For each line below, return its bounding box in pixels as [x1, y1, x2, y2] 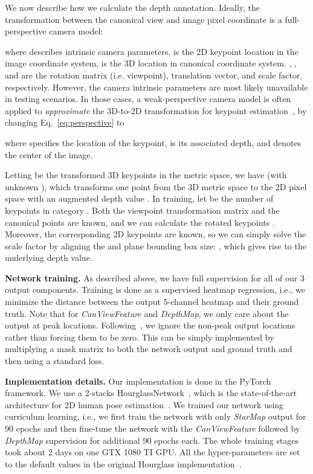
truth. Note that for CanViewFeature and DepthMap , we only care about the [5, 307, 289, 319]
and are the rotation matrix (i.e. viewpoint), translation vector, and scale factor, [5, 68, 303, 81]
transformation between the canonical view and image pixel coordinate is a [5, 13, 282, 25]
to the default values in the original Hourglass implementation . [5, 457, 242, 470]
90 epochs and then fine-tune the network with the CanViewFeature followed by [5, 422, 300, 434]
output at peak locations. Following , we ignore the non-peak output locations [5, 319, 295, 331]
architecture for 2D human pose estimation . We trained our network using [5, 398, 284, 411]
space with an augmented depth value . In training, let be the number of [5, 192, 274, 205]
